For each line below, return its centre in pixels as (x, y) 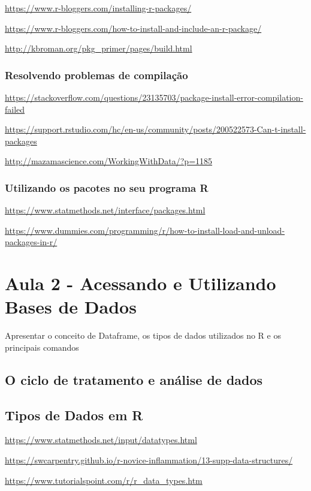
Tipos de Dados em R (74, 415)
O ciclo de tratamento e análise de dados (134, 379)
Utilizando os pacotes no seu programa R (107, 187)
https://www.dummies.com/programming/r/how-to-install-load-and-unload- (145, 230)
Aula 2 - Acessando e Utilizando (141, 283)
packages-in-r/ (31, 242)
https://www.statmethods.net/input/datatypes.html (101, 440)
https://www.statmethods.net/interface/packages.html (105, 210)
